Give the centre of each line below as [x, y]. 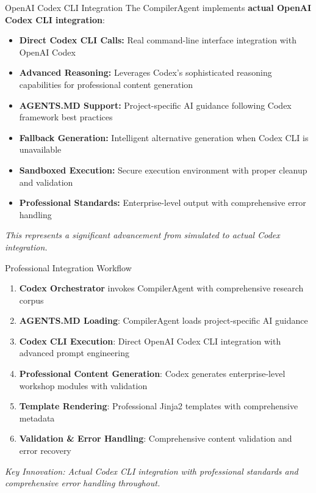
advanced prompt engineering [74, 353]
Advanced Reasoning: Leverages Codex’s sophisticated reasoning [145, 72]
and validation [46, 182]
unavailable [40, 149]
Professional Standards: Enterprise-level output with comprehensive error [163, 203]
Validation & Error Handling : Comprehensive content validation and [156, 438]
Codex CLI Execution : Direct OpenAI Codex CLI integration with [150, 341]
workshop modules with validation [83, 385]
